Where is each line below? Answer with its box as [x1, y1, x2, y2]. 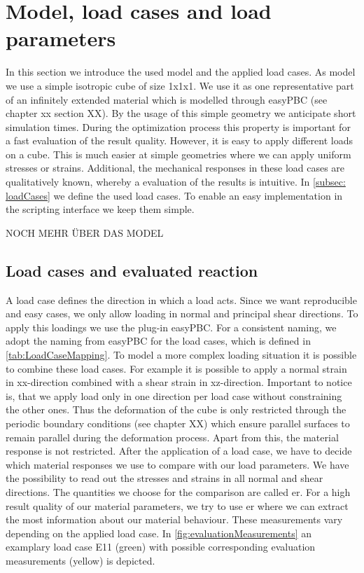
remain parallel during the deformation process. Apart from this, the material [6, 429, 339, 444]
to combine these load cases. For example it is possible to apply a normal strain [6, 361, 347, 375]
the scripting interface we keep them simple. [6, 202, 195, 216]
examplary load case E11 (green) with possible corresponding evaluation [6, 539, 316, 554]
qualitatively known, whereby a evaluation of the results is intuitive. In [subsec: [6, 174, 346, 189]
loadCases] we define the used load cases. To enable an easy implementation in [6, 188, 343, 202]
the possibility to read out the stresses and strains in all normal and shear [6, 471, 323, 485]
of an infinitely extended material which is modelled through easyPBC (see [6, 92, 328, 106]
